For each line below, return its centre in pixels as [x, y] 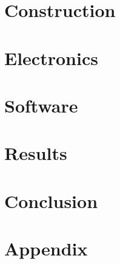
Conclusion [51, 200]
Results [36, 153]
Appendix [46, 248]
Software [41, 105]
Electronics [51, 57]
